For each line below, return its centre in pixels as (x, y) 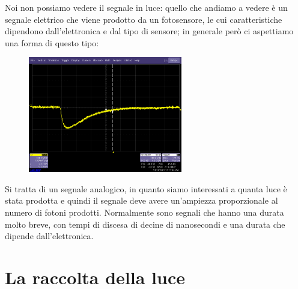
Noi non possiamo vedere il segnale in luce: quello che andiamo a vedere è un (146, 7)
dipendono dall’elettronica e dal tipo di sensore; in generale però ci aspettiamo (149, 31)
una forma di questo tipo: (52, 42)
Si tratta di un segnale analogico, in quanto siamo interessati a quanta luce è (146, 188)
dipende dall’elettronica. (49, 236)
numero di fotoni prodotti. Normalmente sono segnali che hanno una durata (144, 212)
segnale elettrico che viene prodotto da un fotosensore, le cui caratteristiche (144, 19)
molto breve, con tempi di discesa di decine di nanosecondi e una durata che (145, 224)
